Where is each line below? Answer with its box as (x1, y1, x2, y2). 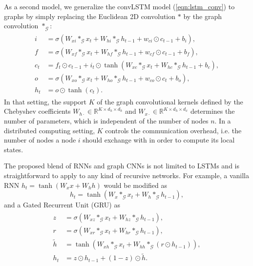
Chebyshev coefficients (4, 106, 71, 116)
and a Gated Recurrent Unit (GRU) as (4, 200, 120, 210)
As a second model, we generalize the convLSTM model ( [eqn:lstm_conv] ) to (4, 1, 235, 11)
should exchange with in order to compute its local (83, 135, 235, 145)
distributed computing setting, (4, 125, 95, 135)
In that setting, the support (4, 96, 86, 106)
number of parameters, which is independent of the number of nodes (4, 116, 209, 126)
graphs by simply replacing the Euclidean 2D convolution (4, 11, 176, 21)
